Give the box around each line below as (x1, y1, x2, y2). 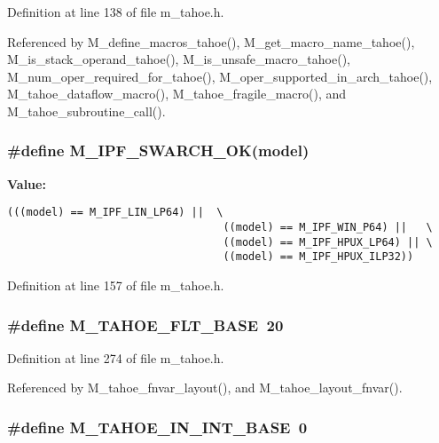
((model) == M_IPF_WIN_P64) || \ (223, 221, 433, 234)
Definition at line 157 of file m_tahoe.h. (7, 276, 224, 294)
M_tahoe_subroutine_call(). (7, 101, 166, 120)
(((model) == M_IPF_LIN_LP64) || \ (7, 206, 223, 219)
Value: (7, 174, 46, 193)
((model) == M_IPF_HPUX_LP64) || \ (223, 235, 433, 249)
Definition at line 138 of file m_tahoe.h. (7, 3, 224, 20)
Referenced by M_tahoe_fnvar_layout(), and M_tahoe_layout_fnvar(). (7, 378, 403, 397)
